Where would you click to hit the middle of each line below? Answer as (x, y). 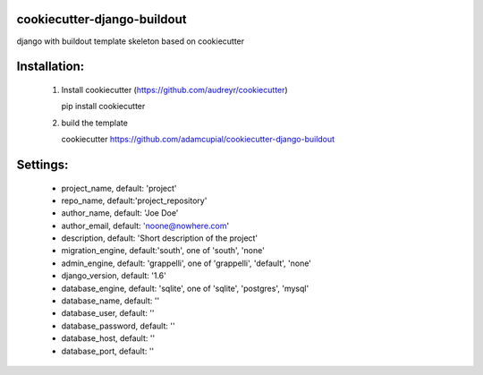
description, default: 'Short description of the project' (160, 238)
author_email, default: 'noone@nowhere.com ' (145, 226)
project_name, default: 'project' (119, 188)
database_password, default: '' (118, 326)
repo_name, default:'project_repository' (134, 200)
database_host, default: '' (108, 338)
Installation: (51, 67)
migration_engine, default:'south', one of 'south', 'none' (163, 251)
